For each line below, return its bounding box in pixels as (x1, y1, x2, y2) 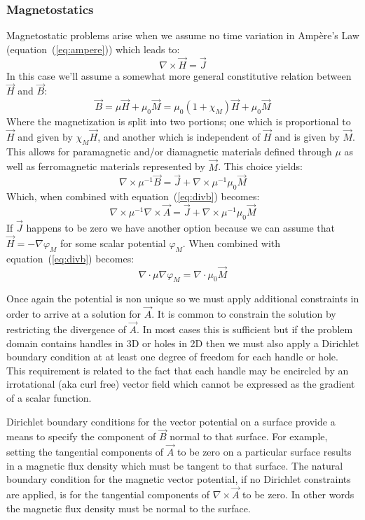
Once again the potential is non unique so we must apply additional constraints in (6, 291, 359, 306)
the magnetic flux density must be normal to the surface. (6, 500, 251, 515)
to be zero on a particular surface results (177, 444, 352, 459)
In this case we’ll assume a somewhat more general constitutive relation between (6, 68, 352, 83)
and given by (18, 129, 73, 144)
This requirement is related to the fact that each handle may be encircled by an (6, 363, 349, 377)
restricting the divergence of (6, 321, 126, 336)
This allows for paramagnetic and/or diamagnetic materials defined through (6, 143, 332, 158)
